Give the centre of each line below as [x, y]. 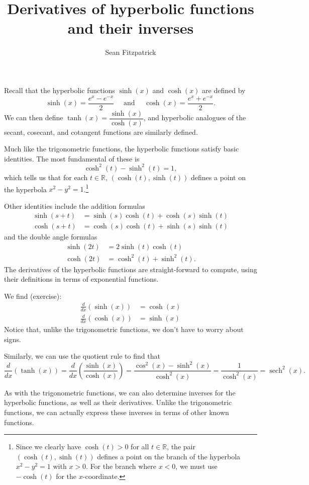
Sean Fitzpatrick [131, 52]
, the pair [181, 447]
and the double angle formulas [51, 237]
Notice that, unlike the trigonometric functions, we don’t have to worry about [124, 329]
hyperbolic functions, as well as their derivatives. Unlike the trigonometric [118, 402]
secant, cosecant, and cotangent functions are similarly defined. [101, 132]
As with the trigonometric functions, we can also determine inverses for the [120, 392]
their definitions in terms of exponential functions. [81, 279]
